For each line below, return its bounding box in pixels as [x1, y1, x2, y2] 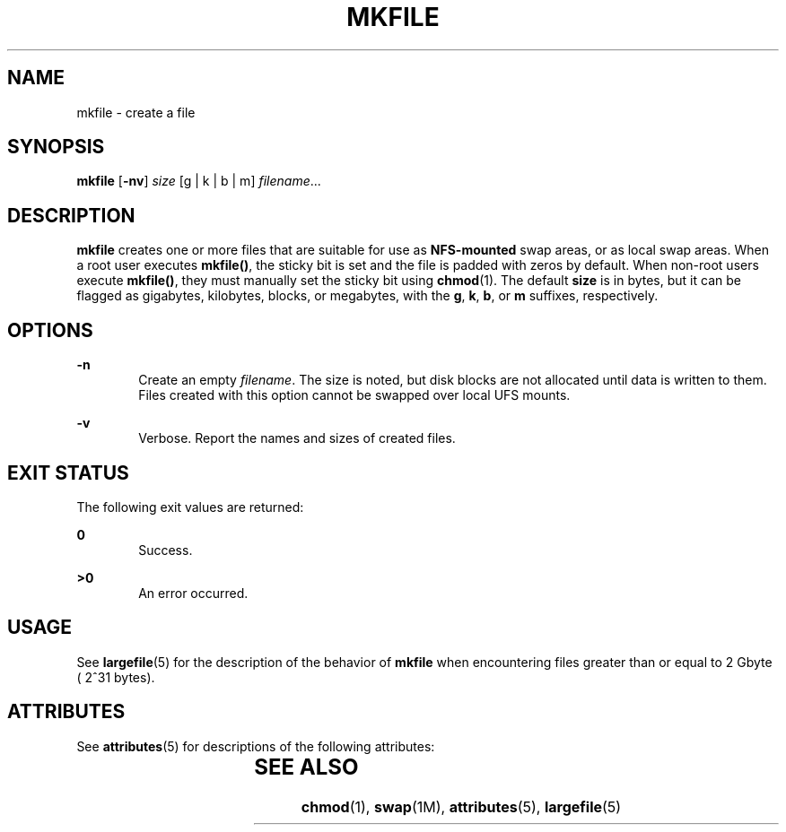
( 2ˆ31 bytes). [76, 669, 155, 685]
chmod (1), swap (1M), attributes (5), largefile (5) [301, 797, 622, 816]
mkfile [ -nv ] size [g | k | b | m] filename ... [76, 173, 321, 189]
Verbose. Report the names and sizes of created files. [138, 430, 456, 446]
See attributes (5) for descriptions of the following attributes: [76, 738, 435, 754]
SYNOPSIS [7, 135, 105, 159]
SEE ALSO [254, 753, 359, 780]
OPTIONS [7, 318, 93, 342]
